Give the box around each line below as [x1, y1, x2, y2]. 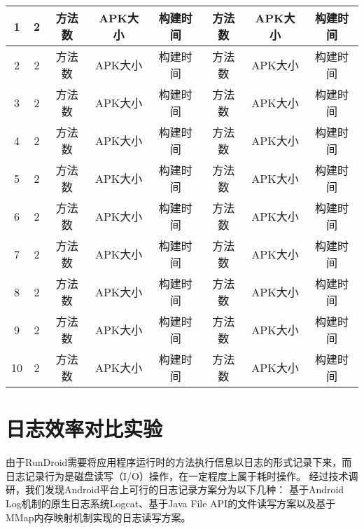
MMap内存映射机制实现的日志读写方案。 [6, 509, 191, 524]
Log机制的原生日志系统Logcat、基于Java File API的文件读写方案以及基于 [6, 495, 336, 510]
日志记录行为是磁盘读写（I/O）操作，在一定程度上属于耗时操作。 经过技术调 [6, 468, 358, 483]
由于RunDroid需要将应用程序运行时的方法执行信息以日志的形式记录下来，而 [6, 455, 352, 469]
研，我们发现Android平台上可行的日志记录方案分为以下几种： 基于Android [6, 482, 344, 497]
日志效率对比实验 [6, 414, 163, 443]
